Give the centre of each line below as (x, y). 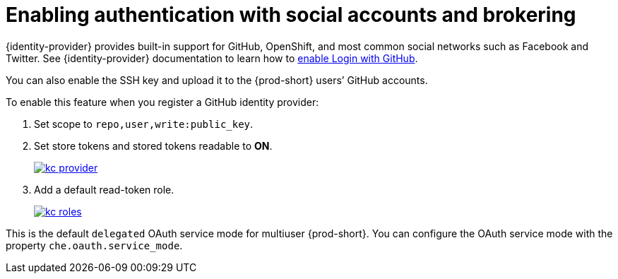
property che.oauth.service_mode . (94, 245)
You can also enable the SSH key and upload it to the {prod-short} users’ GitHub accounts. (217, 80)
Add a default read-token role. (104, 189)
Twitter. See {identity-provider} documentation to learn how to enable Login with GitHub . (212, 58)
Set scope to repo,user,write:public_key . (144, 124)
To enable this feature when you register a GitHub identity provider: (162, 102)
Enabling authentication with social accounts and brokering (291, 15)
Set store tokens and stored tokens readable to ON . (153, 146)
